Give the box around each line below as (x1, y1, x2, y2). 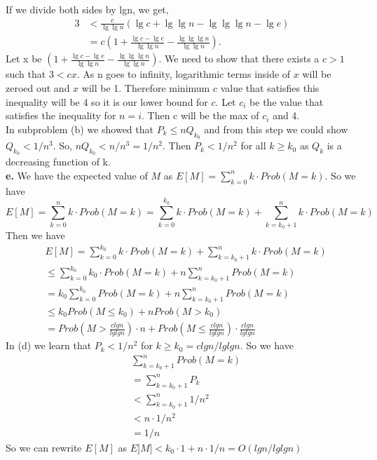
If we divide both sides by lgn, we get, (6, 2, 169, 16)
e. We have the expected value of (6, 168, 148, 182)
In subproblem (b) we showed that (6, 121, 153, 136)
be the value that (249, 94, 324, 109)
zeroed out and (6, 81, 70, 95)
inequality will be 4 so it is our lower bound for (6, 94, 208, 109)
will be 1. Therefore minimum (81, 81, 210, 95)
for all (240, 138, 266, 153)
